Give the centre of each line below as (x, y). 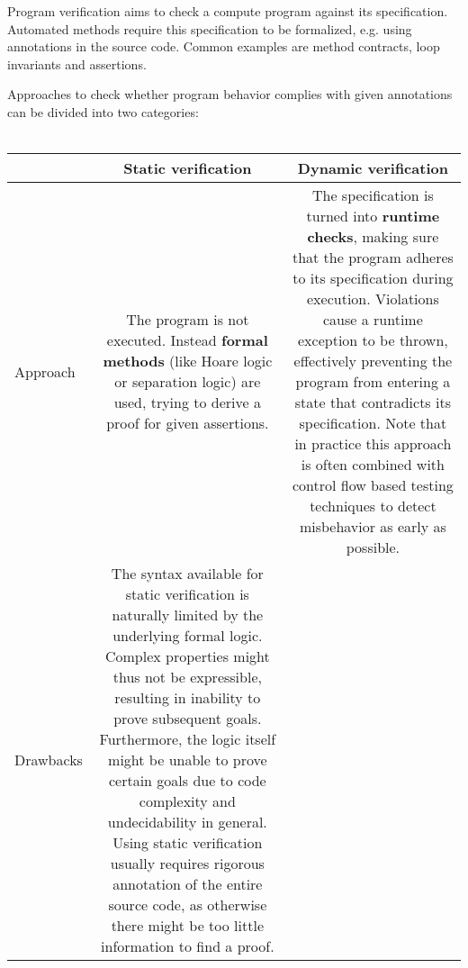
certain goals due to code (187, 781)
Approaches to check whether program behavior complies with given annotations (230, 94)
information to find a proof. (188, 946)
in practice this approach (373, 444)
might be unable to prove (188, 760)
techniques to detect (373, 506)
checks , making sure (373, 237)
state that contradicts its (373, 403)
